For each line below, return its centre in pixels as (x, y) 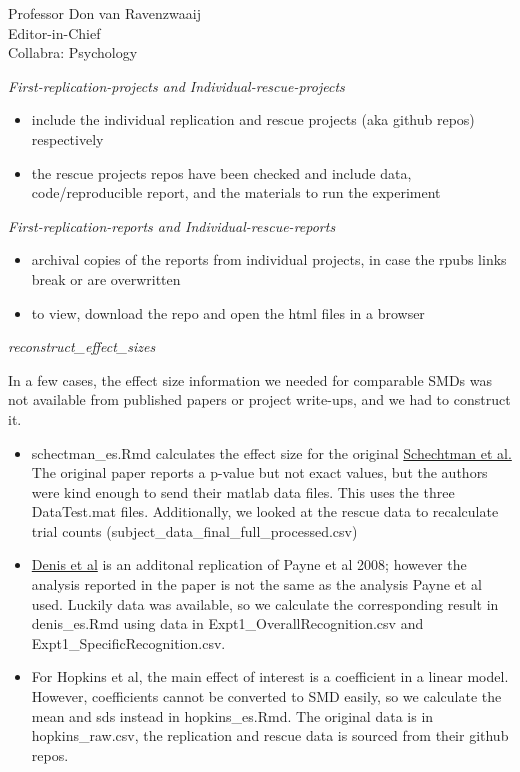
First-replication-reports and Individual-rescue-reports (172, 225)
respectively (67, 138)
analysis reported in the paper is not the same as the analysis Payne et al (256, 584)
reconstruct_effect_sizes (82, 346)
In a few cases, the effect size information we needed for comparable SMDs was (250, 379)
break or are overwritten (106, 278)
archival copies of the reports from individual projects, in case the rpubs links (269, 259)
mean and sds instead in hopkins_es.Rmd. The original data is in (232, 715)
